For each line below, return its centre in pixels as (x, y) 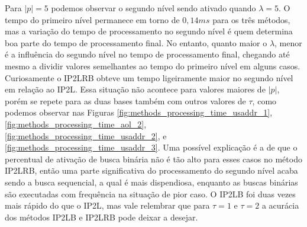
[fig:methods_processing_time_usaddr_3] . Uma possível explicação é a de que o (151, 147)
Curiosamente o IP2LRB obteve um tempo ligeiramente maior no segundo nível (149, 77)
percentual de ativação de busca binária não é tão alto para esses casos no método (153, 159)
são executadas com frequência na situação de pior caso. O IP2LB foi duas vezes (150, 194)
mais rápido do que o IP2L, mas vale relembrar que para (107, 205)
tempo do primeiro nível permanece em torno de (92, 19)
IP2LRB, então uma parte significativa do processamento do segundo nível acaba (151, 170)
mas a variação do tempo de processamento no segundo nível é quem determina (149, 31)
